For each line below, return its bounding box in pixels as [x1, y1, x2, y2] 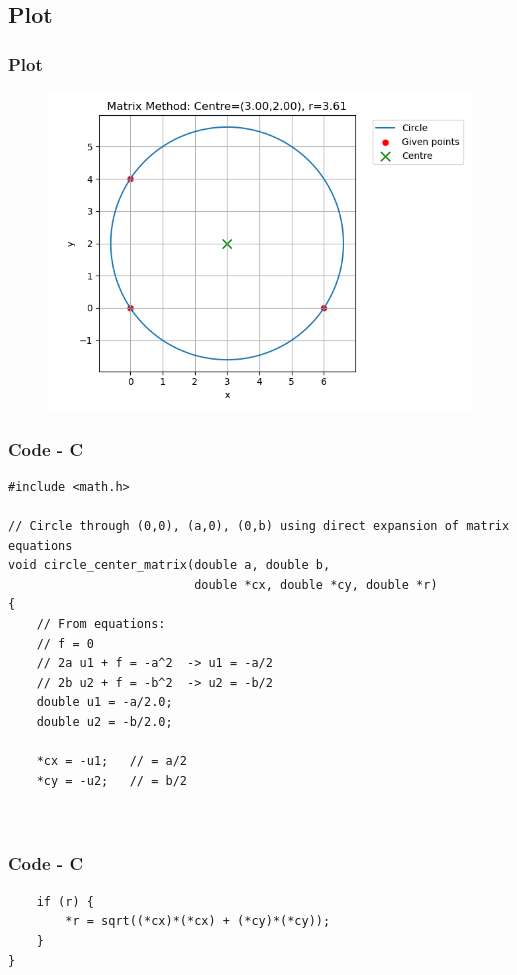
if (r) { [36, 894, 94, 909]
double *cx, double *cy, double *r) [194, 577, 438, 592]
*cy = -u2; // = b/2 [36, 773, 187, 788]
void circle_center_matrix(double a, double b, [8, 558, 331, 573]
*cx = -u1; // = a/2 [36, 754, 187, 769]
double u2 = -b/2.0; [36, 714, 173, 729]
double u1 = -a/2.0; [36, 695, 173, 710]
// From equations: [36, 616, 166, 631]
